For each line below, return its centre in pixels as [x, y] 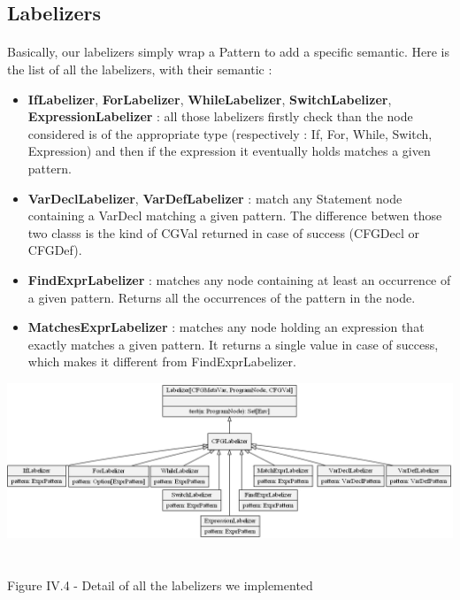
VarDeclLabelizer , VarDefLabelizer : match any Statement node [215, 198]
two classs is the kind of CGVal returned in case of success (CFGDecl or [224, 232]
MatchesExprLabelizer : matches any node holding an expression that [226, 327]
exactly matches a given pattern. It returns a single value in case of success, [233, 344]
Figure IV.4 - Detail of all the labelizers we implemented [160, 585]
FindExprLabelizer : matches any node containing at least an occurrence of [239, 279]
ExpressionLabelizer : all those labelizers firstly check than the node [220, 116]
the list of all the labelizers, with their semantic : [140, 69]
